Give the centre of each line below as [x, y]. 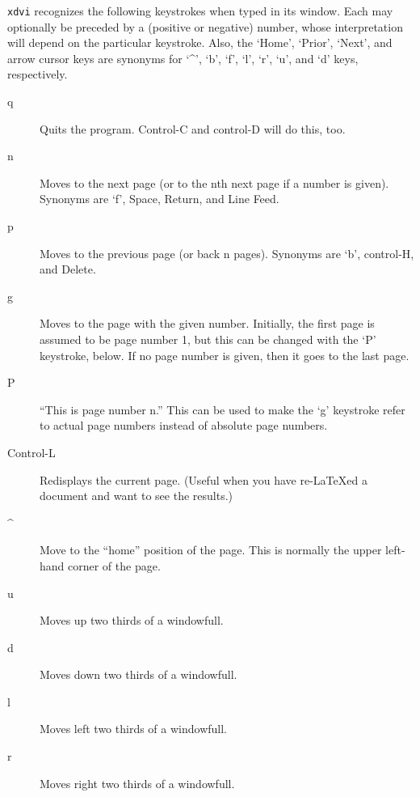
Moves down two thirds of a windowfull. [139, 674]
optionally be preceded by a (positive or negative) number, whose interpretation [205, 26]
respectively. [38, 74]
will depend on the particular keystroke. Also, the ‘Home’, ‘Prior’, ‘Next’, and [200, 42]
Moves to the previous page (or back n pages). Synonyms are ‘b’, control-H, [227, 253]
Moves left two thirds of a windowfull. [133, 729]
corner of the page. [114, 565]
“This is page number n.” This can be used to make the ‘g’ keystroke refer [223, 409]
